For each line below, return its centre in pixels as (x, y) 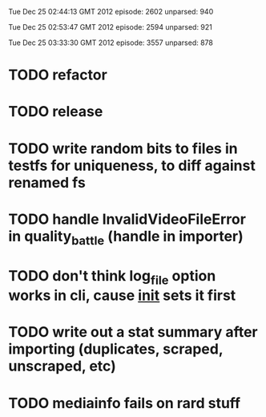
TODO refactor (58, 75)
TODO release (56, 112)
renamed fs (47, 182)
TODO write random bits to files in (123, 148)
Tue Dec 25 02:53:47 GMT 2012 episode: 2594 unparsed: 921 (110, 27)
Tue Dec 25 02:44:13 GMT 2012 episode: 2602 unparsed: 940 (111, 12)
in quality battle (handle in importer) (126, 237)
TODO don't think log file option (112, 277)
